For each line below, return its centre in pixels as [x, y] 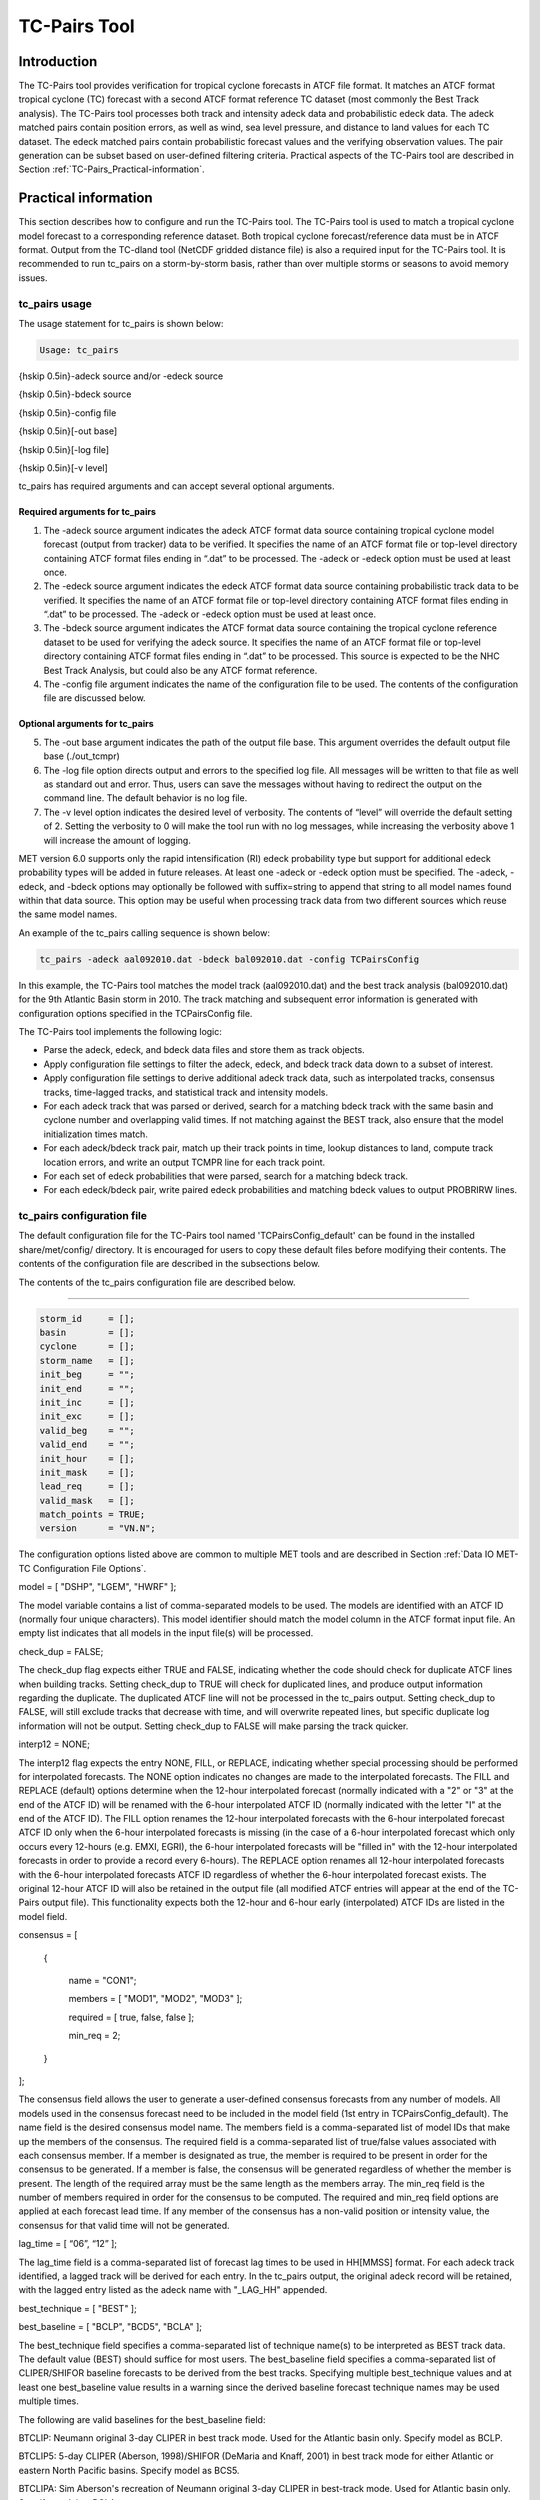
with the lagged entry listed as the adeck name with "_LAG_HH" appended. [173, 2290]
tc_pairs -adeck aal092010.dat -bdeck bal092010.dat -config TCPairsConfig [229, 959]
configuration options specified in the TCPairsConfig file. [135, 1013]
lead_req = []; [87, 1486]
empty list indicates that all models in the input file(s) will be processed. [166, 1633]
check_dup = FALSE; [61, 1651]
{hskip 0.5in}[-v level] [63, 467]
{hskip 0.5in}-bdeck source [75, 394]
